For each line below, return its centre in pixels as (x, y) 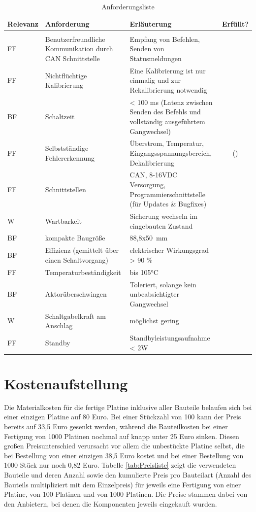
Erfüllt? (235, 23)
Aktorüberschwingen (76, 294)
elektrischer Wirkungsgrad (169, 250)
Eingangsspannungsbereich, (171, 153)
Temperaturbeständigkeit (83, 272)
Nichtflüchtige (66, 75)
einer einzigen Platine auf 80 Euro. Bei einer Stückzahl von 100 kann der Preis (123, 417)
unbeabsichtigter (155, 294)
